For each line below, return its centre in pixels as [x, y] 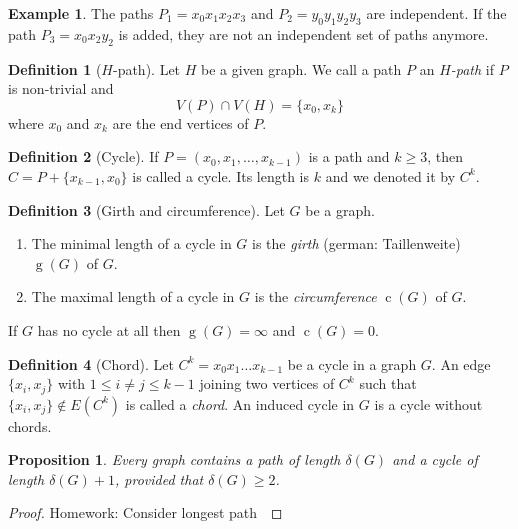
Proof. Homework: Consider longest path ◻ [145, 512]
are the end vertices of [180, 122]
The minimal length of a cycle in [131, 243]
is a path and [349, 156]
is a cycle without [428, 403]
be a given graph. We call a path [301, 68]
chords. [30, 425]
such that [388, 383]
